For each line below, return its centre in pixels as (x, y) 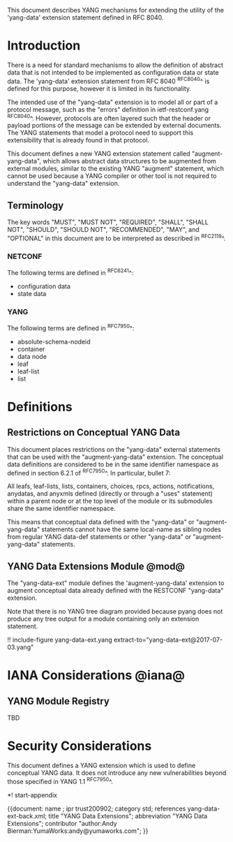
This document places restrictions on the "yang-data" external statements (114, 449)
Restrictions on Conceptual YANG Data (93, 433)
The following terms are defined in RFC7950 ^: (71, 327)
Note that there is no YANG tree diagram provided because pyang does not (115, 612)
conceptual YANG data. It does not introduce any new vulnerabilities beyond (117, 773)
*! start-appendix (32, 795)
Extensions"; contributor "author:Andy (62, 823)
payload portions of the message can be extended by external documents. (114, 126)
